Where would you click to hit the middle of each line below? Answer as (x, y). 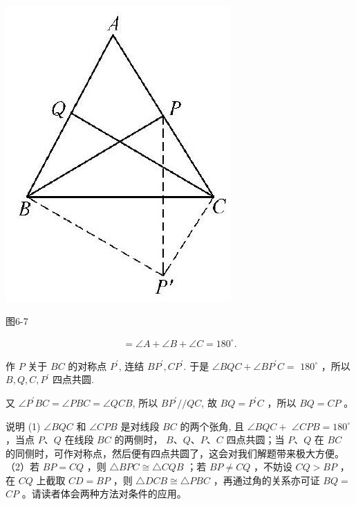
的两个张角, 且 (212, 426)
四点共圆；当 (255, 440)
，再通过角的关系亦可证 (266, 480)
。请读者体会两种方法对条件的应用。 (104, 494)
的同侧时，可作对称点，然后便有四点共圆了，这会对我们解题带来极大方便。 (175, 453)
